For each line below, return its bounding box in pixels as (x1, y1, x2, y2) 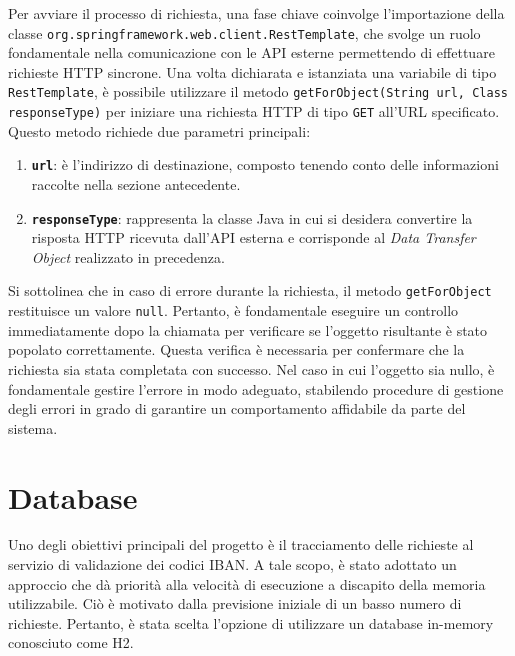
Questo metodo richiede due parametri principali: (8, 120, 311, 141)
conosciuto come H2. (8, 632, 134, 653)
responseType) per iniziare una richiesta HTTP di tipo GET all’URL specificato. (8, 101, 500, 122)
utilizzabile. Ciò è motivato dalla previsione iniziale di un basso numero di (8, 593, 462, 614)
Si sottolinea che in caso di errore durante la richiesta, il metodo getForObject (8, 280, 492, 301)
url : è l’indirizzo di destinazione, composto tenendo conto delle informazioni (31, 154, 499, 175)
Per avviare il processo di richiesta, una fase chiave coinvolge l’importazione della (8, 3, 505, 23)
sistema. (8, 417, 58, 438)
